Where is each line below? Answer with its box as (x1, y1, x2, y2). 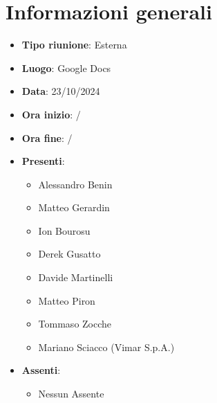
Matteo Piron (38, 293, 95, 307)
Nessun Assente (38, 386, 104, 401)
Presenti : (21, 154, 65, 168)
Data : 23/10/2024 (21, 84, 100, 98)
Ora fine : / (21, 130, 73, 145)
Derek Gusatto (38, 247, 101, 261)
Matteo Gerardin (38, 200, 110, 215)
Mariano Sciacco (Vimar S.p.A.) (38, 339, 175, 354)
